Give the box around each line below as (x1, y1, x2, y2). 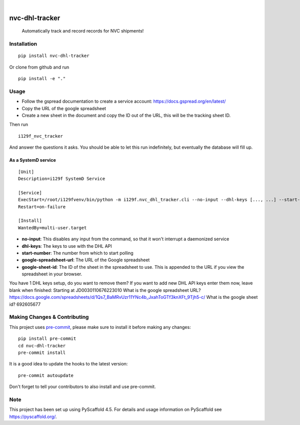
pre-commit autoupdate (18, 372, 74, 378)
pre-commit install (18, 349, 66, 355)
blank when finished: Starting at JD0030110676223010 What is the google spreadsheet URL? (9, 287, 201, 293)
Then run (9, 122, 28, 128)
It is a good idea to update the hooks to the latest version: (9, 361, 128, 367)
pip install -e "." (18, 76, 66, 82)
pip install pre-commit (18, 336, 76, 341)
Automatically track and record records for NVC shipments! (21, 28, 144, 34)
